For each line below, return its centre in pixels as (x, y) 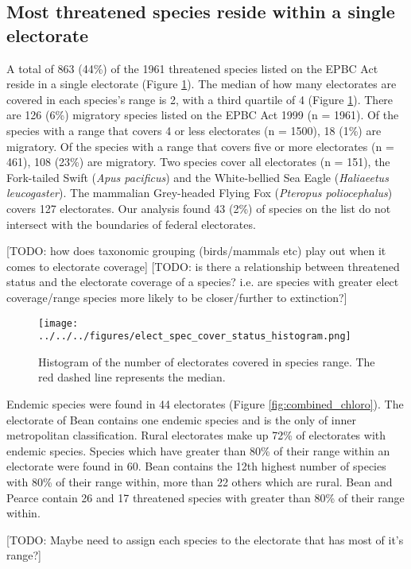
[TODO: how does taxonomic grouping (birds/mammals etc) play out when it (196, 251)
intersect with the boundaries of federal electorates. (131, 224)
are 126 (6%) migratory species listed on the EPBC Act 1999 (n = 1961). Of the (203, 115)
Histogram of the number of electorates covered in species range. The (207, 361)
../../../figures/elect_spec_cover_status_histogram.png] (195, 337)
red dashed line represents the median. (132, 377)
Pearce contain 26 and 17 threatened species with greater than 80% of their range (205, 497)
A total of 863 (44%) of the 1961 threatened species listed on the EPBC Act (192, 68)
